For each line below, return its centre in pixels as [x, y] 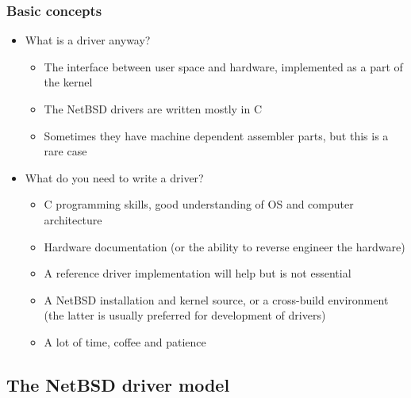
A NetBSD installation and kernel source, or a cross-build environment [216, 299]
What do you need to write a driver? [114, 177]
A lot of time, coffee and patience [125, 341]
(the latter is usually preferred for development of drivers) [185, 315]
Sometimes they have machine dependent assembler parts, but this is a [216, 135]
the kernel [68, 82]
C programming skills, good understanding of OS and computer [199, 204]
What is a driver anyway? [88, 40]
